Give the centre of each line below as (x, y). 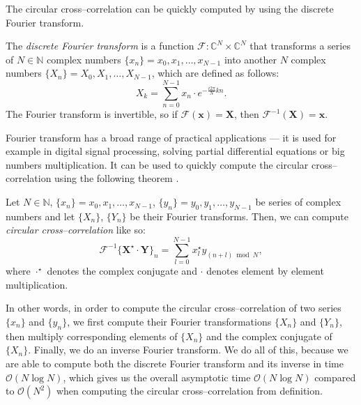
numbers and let (40, 216)
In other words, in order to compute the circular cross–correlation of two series (174, 308)
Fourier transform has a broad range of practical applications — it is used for (171, 137)
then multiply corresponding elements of (92, 336)
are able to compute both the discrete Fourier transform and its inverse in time (175, 363)
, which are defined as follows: (215, 73)
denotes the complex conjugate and (122, 271)
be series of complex (298, 202)
